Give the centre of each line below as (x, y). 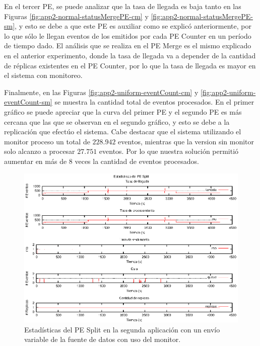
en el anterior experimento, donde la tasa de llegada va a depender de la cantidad (130, 55)
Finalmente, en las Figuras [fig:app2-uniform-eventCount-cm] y (101, 92)
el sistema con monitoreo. (43, 75)
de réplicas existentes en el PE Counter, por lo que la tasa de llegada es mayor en (130, 65)
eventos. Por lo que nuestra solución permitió (169, 151)
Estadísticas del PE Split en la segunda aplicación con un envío (122, 329)
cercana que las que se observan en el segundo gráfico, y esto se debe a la (117, 121)
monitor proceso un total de (47, 141)
